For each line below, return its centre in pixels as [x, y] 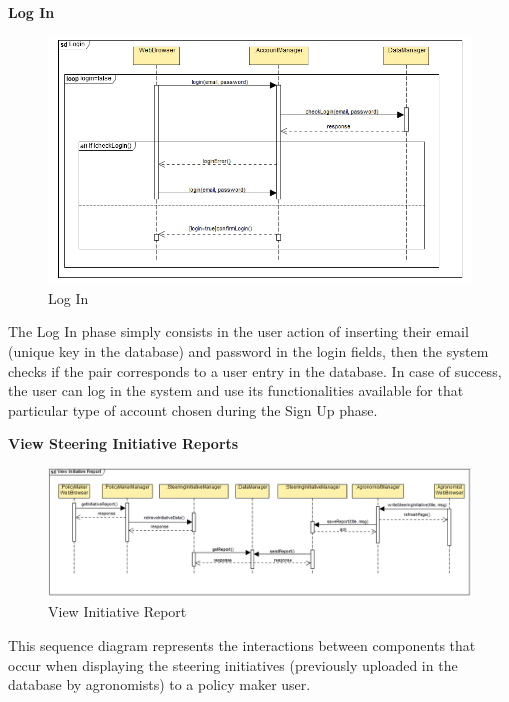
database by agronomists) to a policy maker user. [159, 684]
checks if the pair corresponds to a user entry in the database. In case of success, [255, 370]
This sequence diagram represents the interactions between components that [242, 645]
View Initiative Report [117, 611]
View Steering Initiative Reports [123, 443]
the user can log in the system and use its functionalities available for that [236, 390]
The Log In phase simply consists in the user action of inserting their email [238, 331]
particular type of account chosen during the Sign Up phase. [193, 409]
